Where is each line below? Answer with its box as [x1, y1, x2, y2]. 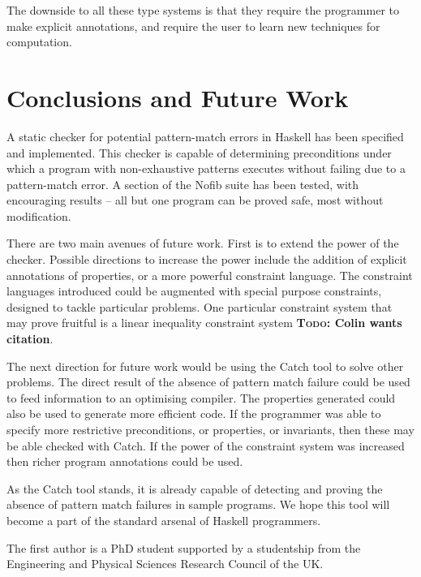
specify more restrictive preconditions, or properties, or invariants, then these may [6, 421, 415, 437]
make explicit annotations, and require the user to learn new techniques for [6, 17, 380, 34]
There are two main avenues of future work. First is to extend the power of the [6, 235, 399, 252]
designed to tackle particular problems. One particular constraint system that [6, 298, 393, 315]
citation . [6, 330, 54, 347]
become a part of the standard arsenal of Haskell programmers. [6, 511, 321, 528]
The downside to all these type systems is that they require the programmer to [6, 2, 399, 18]
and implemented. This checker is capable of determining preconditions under [6, 144, 392, 161]
